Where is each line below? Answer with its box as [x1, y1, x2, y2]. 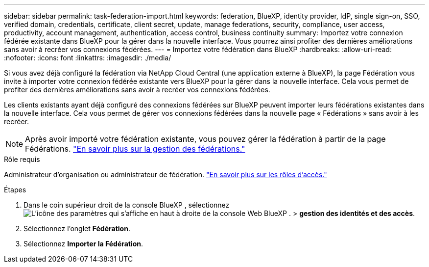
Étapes [4, 186, 26, 194]
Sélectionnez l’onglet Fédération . [24, 224, 130, 233]
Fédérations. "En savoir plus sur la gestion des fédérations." [25, 144, 245, 154]
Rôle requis [4, 155, 40, 163]
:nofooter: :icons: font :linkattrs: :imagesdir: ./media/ [4, 53, 171, 62]
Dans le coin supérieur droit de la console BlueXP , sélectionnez [24, 201, 230, 209]
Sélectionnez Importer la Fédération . [24, 240, 143, 248]
